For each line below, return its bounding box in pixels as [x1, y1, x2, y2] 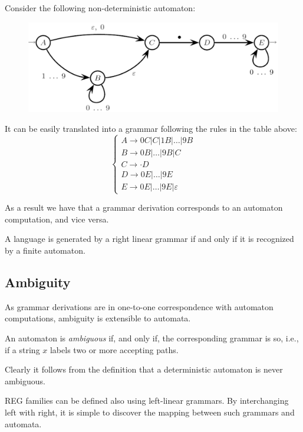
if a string [5, 343, 40, 355]
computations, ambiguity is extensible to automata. [5, 312, 191, 324]
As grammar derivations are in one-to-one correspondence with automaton [5, 300, 274, 313]
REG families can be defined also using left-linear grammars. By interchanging [5, 394, 289, 407]
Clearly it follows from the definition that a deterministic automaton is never [5, 363, 283, 375]
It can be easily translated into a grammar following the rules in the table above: [5, 122, 297, 134]
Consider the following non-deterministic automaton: [5, 2, 196, 14]
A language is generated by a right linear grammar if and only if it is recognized [5, 232, 294, 245]
